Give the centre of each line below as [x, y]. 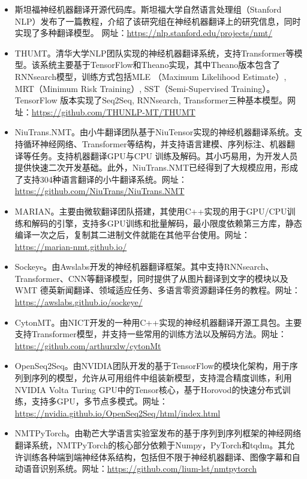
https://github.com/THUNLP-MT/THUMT [113, 111]
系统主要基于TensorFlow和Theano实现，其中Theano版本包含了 [160, 65]
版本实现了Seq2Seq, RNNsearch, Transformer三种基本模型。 [174, 100]
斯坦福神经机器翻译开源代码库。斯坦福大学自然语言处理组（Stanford [148, 9]
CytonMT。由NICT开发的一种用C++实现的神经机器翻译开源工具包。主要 [158, 322]
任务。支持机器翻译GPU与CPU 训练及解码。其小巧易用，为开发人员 [165, 155]
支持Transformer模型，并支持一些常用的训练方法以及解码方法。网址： [151, 334]
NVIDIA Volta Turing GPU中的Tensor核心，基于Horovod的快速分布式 [148, 389]
